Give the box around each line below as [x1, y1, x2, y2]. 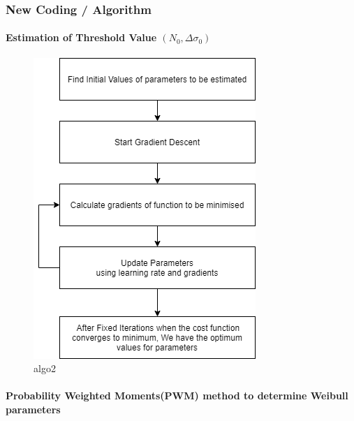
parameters [6, 402, 61, 417]
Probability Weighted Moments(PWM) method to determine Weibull [6, 388, 348, 403]
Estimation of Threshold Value [6, 30, 157, 45]
